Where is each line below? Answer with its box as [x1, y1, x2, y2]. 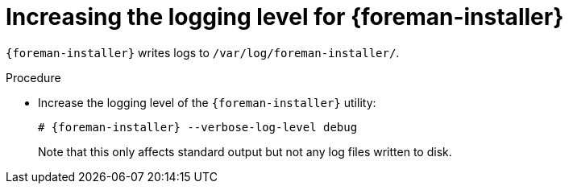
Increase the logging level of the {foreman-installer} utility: [38, 95, 376, 109]
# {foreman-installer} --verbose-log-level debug [38, 120, 358, 134]
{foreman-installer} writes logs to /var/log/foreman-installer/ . [6, 45, 400, 60]
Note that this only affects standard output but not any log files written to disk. [38, 144, 452, 159]
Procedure [6, 70, 61, 85]
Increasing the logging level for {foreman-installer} [6, 3, 564, 31]
